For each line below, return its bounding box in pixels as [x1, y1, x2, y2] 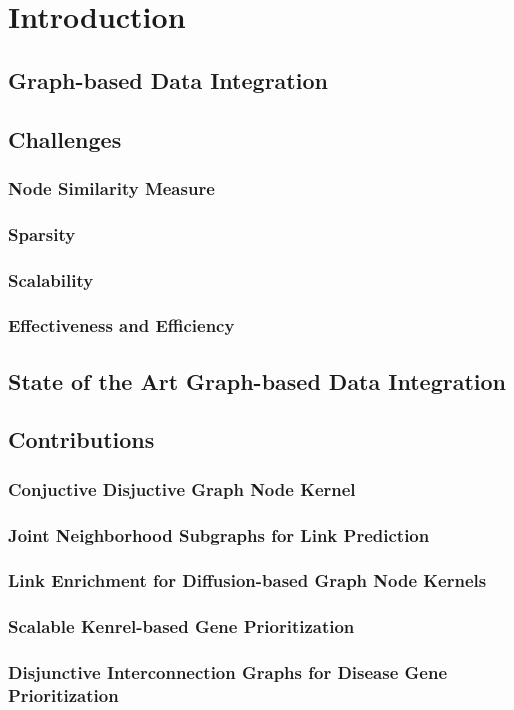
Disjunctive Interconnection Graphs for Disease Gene [8, 660, 448, 685]
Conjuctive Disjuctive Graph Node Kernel [8, 476, 356, 501]
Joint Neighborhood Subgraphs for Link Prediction [8, 522, 430, 547]
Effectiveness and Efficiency [8, 313, 235, 338]
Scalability [8, 267, 94, 292]
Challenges [8, 123, 122, 154]
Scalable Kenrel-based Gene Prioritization [8, 614, 355, 639]
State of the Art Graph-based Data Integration [8, 365, 506, 396]
